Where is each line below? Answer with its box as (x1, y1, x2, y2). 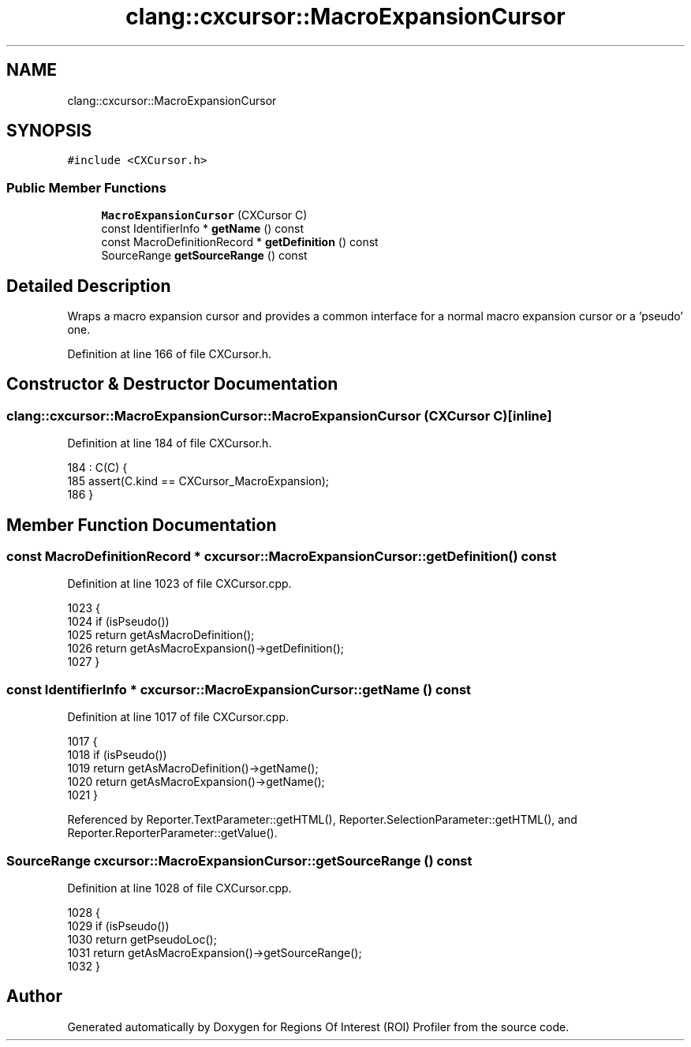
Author (6, 986, 62, 1007)
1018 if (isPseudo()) (67, 748, 167, 762)
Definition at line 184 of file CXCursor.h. (67, 436, 272, 451)
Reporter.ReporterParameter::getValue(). (67, 826, 278, 840)
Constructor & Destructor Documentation (6, 374, 338, 394)
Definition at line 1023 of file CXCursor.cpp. (67, 577, 292, 591)
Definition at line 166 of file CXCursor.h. (67, 347, 272, 361)
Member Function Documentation (6, 514, 277, 535)
